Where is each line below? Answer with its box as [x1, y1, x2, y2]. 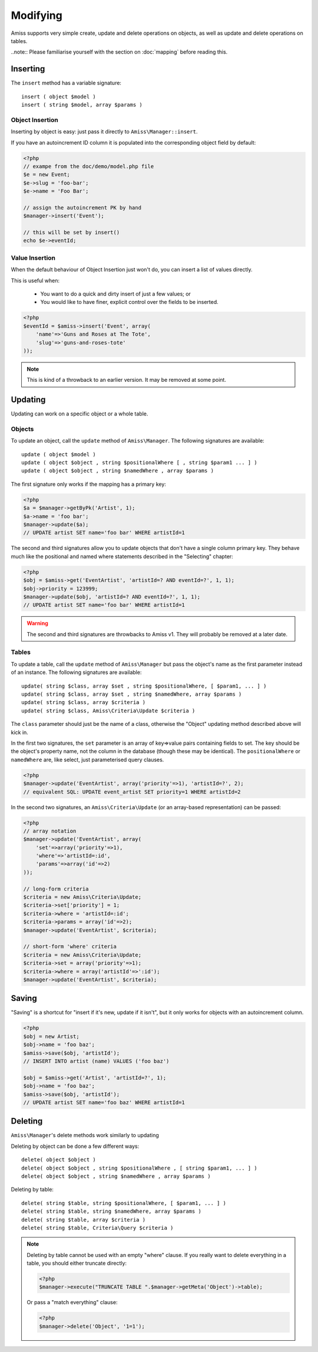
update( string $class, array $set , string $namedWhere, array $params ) [21, 691, 242, 698]
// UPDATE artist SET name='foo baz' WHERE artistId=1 [23, 1099, 185, 1106]
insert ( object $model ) [21, 93, 97, 100]
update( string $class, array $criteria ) [21, 699, 146, 706]
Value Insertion [11, 254, 56, 262]
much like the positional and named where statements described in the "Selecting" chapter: [11, 552, 234, 560]
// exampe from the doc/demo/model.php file [23, 163, 154, 169]
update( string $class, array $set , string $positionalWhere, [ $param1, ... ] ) [21, 682, 267, 689]
